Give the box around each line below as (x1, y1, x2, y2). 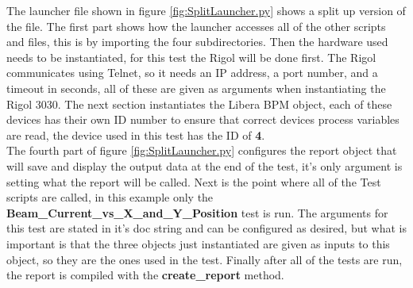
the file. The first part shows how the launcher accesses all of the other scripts (6, 17, 386, 34)
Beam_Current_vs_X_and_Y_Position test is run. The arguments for (6, 204, 388, 221)
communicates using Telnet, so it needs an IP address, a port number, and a (6, 64, 378, 81)
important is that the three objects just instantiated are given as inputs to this (6, 235, 390, 252)
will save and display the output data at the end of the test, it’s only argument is (6, 157, 403, 174)
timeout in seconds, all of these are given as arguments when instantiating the (6, 79, 386, 96)
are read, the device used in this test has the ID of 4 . (6, 126, 265, 143)
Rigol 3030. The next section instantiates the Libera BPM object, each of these (6, 95, 392, 112)
